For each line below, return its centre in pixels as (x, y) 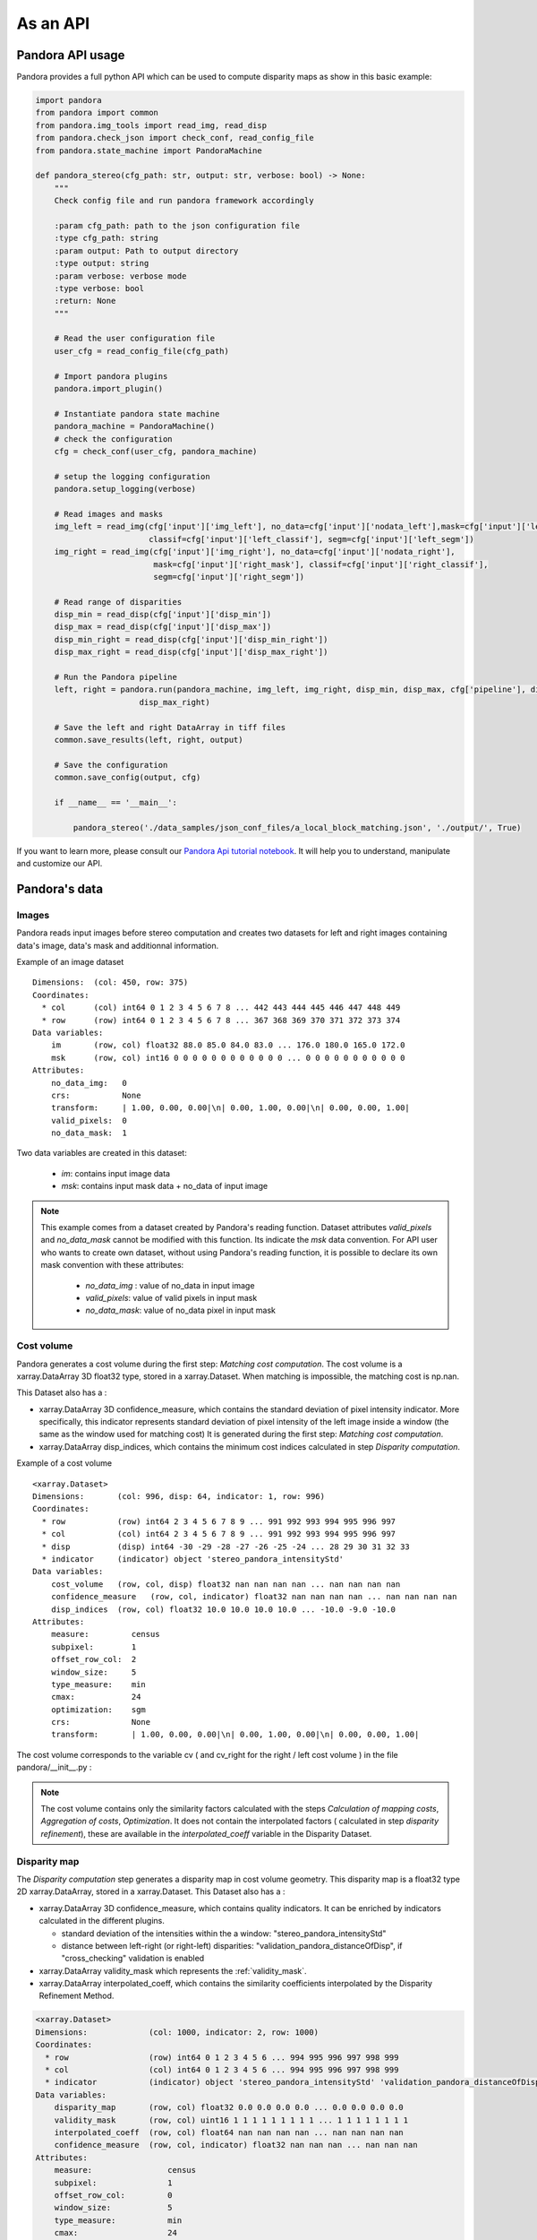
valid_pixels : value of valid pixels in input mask (171, 1298)
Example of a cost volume (64, 1463)
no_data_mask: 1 (89, 1133)
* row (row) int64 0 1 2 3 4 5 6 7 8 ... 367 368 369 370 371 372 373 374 (221, 1020)
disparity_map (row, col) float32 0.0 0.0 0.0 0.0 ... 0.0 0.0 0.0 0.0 (229, 2107)
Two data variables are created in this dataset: (102, 1153)
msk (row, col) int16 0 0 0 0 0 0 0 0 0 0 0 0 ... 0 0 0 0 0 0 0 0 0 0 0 (228, 1058)
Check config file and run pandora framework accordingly (184, 201)
